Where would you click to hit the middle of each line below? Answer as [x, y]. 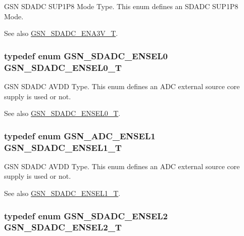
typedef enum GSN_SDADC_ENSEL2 [86, 215]
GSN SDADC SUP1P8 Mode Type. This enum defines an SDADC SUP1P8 [121, 6]
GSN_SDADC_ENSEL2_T [63, 227]
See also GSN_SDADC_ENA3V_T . [61, 33]
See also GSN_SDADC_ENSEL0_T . [62, 113]
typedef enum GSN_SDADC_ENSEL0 [86, 55]
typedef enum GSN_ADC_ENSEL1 [80, 135]
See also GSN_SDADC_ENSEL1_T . [62, 193]
